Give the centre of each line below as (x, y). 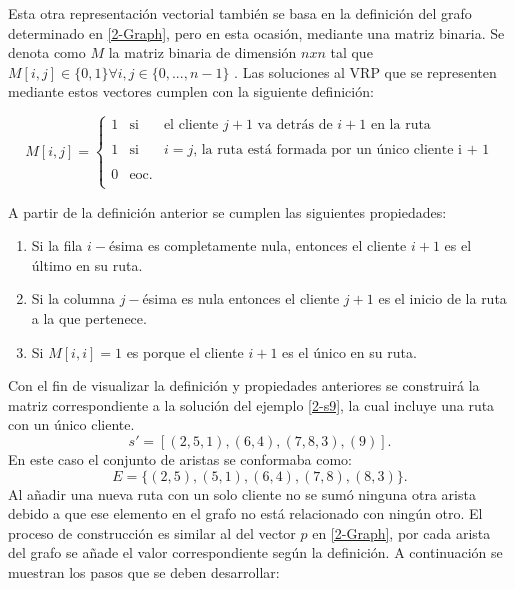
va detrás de (295, 125)
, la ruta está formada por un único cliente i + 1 (341, 150)
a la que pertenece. (89, 318)
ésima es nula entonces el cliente (241, 298)
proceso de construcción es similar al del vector (152, 532)
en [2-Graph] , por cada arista (401, 532)
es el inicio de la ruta (442, 298)
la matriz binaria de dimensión (202, 52)
